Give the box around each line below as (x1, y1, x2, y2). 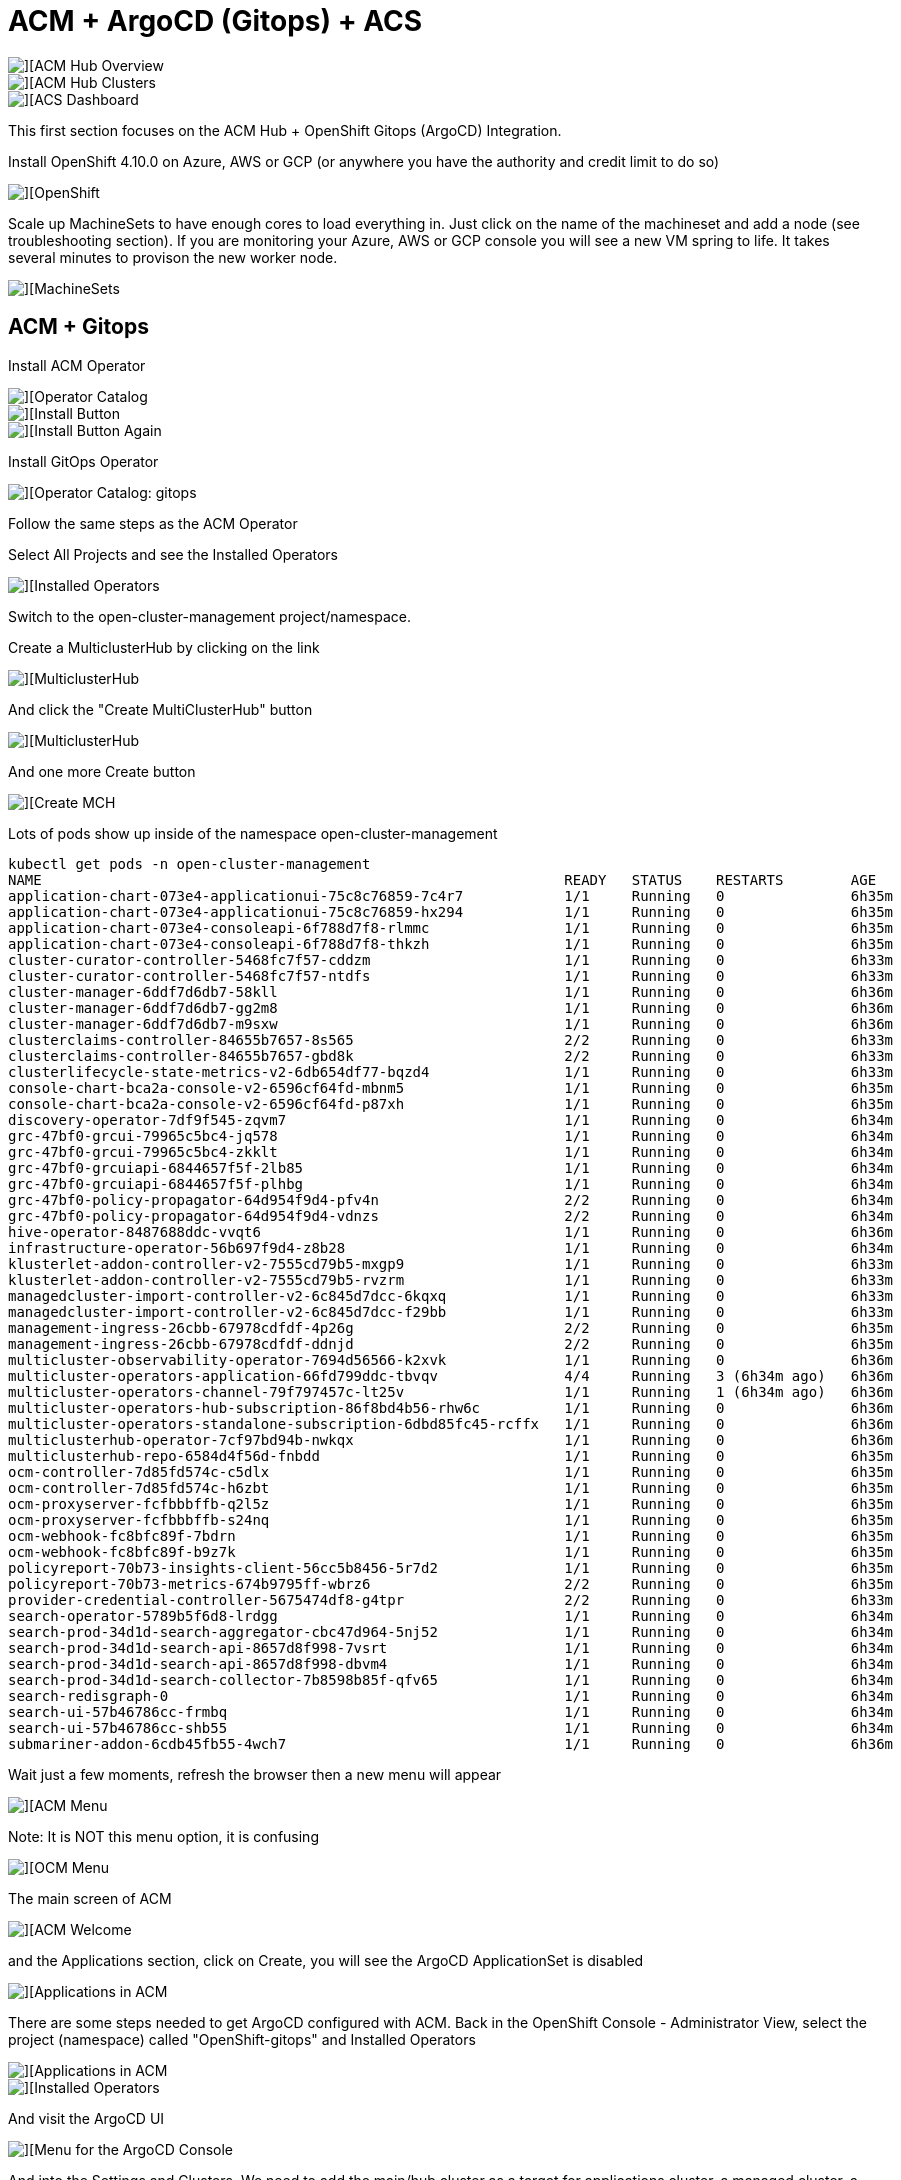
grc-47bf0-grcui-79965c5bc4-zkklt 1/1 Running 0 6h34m (8, 1143, 894, 1160)
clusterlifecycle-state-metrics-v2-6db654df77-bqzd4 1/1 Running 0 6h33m (8, 1063, 894, 1080)
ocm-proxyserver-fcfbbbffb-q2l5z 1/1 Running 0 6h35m (8, 1495, 894, 1512)
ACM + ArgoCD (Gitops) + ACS (8, 4, 423, 38)
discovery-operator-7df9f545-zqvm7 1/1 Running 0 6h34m (8, 1111, 894, 1128)
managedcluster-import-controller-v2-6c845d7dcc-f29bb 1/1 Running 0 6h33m (8, 1303, 894, 1320)
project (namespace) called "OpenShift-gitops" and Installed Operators (8, 2030, 476, 2048)
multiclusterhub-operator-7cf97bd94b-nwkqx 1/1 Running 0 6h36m (8, 1431, 894, 1448)
